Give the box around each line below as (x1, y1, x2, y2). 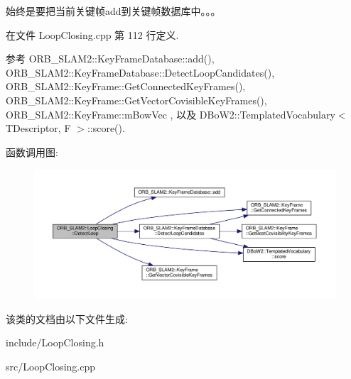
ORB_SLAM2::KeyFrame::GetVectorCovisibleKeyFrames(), (6, 92, 267, 107)
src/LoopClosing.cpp (6, 358, 96, 373)
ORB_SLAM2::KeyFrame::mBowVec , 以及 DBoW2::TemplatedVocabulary (6, 106, 335, 121)
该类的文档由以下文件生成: (6, 311, 128, 326)
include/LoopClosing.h (6, 335, 104, 350)
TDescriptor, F (6, 121, 71, 136)
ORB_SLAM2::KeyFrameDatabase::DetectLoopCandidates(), (6, 65, 275, 79)
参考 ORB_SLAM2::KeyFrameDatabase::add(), (6, 51, 215, 66)
